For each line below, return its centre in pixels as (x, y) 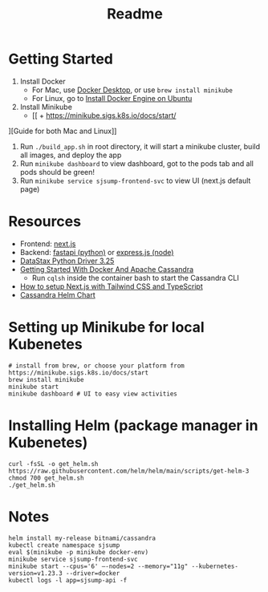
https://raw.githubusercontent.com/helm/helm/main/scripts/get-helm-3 (129, 471)
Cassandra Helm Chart (58, 294)
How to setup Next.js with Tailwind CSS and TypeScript (111, 286)
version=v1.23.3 (35, 573)
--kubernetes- (215, 566)
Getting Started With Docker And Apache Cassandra (107, 269)
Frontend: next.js (48, 243)
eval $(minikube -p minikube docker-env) (79, 552)
